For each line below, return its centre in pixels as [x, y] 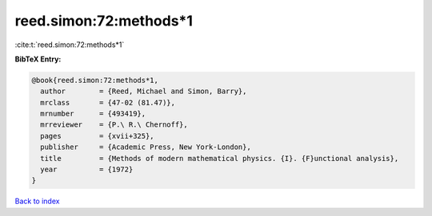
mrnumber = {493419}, [93, 114]
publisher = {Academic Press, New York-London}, [146, 147]
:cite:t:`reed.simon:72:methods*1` [70, 45]
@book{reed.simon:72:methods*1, [95, 80]
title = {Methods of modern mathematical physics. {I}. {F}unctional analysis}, [220, 158]
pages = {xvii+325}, [98, 136]
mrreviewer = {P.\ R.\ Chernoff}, [114, 125]
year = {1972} [87, 170]
